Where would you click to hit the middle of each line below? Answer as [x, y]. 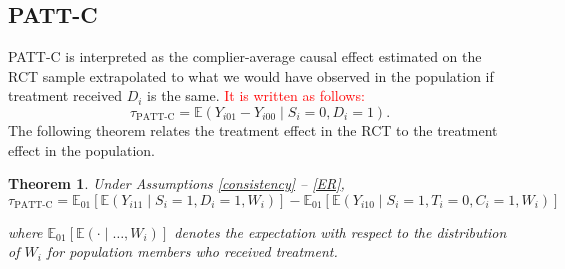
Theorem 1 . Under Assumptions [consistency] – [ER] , [176, 183]
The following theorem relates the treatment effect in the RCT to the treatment [253, 129]
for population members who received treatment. [192, 251]
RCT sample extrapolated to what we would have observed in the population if [251, 75]
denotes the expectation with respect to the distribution [340, 231]
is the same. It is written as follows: [256, 95]
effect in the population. [82, 149]
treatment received [65, 95]
